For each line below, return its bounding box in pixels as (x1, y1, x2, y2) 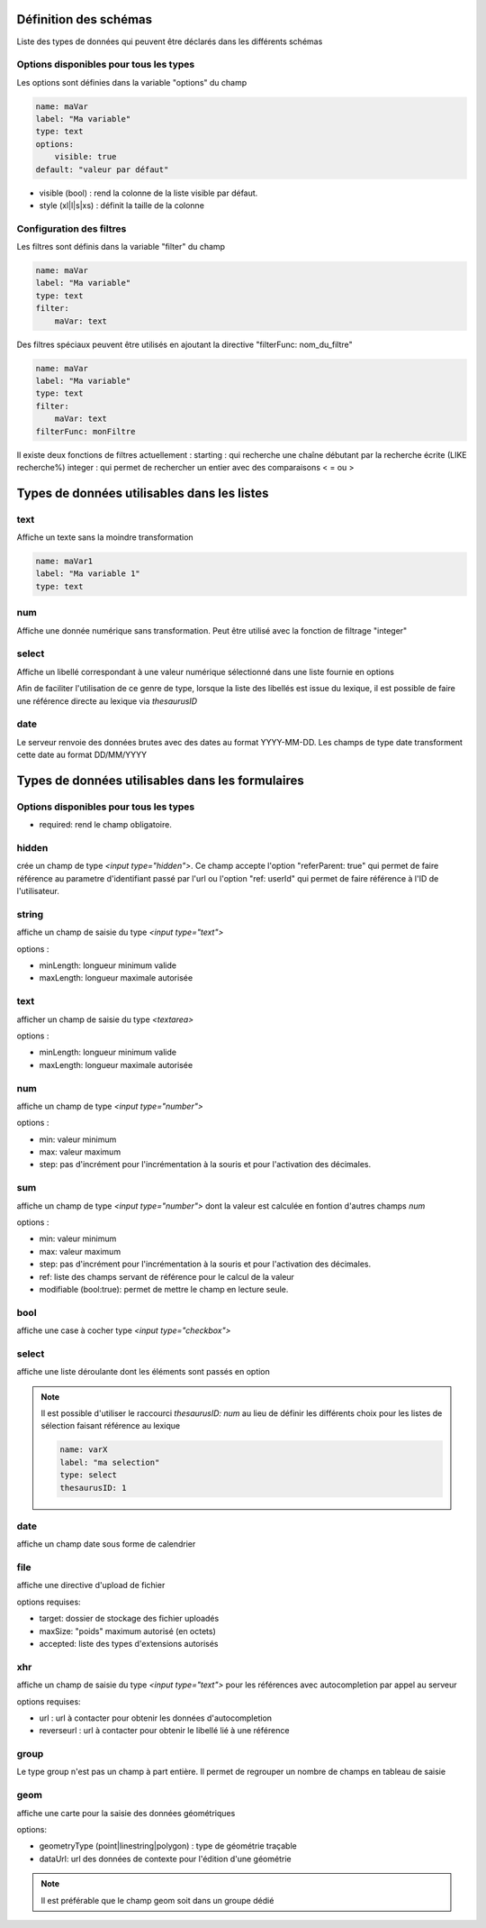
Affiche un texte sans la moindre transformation (16, 532, 193, 543)
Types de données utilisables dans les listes (16, 485, 269, 500)
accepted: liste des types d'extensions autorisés (39, 1639, 219, 1649)
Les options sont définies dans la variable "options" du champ (16, 77, 247, 87)
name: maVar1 (35, 556, 94, 567)
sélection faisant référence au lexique (40, 1421, 180, 1431)
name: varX (59, 1445, 108, 1455)
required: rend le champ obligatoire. (39, 819, 173, 830)
